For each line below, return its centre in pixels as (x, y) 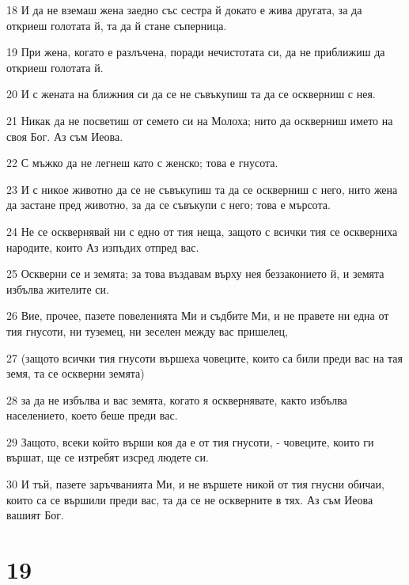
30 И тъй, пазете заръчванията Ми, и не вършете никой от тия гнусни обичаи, (195, 484)
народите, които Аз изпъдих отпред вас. (103, 247)
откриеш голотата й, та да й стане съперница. (117, 25)
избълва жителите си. (58, 289)
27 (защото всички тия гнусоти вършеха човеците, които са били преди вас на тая (204, 357)
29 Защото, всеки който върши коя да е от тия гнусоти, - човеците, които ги (190, 441)
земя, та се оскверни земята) (76, 373)
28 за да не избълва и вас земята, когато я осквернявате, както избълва (177, 399)
